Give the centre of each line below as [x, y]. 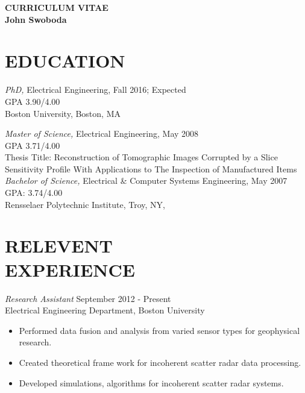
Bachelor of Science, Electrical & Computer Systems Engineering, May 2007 [146, 181]
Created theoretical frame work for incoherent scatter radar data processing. [160, 362]
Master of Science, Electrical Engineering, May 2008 [102, 134]
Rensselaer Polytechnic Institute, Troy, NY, [85, 204]
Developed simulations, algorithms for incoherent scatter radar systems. [151, 382]
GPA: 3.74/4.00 [34, 193]
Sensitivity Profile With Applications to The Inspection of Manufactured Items [151, 168]
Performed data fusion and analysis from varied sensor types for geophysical [159, 330]
